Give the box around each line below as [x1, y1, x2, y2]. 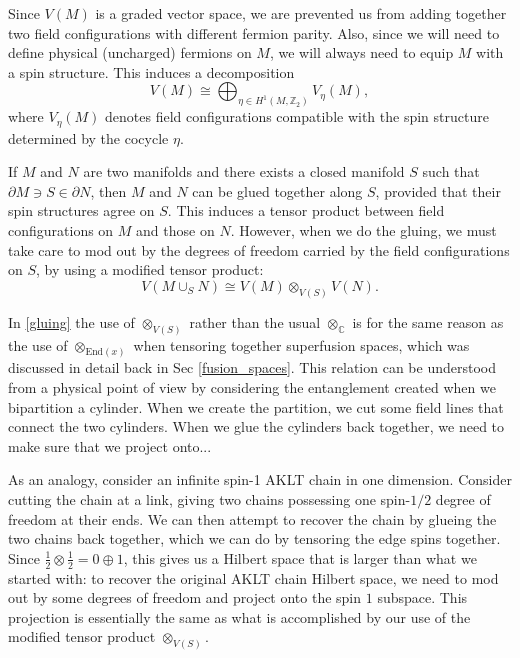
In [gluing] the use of [8, 311, 135, 332]
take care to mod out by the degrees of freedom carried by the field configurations [8, 239, 510, 260]
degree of [435, 488, 491, 509]
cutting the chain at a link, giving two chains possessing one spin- [8, 488, 411, 509]
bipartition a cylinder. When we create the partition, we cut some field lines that [8, 396, 504, 417]
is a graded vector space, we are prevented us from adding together [95, 3, 507, 23]
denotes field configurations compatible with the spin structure [105, 106, 489, 127]
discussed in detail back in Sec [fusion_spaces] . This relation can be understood [8, 357, 496, 378]
